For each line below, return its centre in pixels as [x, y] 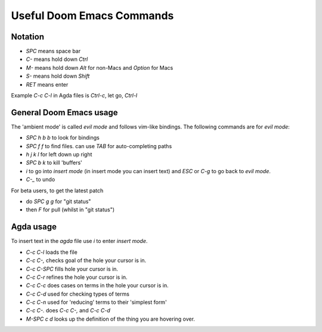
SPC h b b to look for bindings [63, 138]
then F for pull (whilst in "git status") [70, 210]
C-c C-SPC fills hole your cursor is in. [72, 269]
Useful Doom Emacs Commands [92, 16]
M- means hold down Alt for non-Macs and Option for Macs [100, 67]
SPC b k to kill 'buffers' [54, 163]
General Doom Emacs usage [65, 113]
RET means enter [47, 84]
